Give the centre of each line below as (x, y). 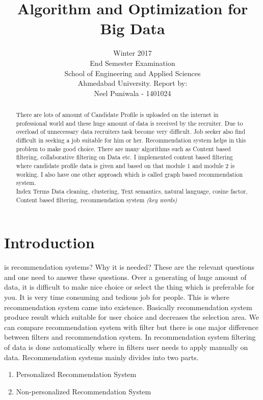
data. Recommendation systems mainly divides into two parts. (101, 357)
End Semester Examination (133, 63)
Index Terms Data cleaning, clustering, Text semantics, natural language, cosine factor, (132, 191)
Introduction (49, 242)
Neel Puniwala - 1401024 (133, 93)
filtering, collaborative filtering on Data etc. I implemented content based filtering (124, 157)
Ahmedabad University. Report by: (133, 83)
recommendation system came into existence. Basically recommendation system (128, 307)
